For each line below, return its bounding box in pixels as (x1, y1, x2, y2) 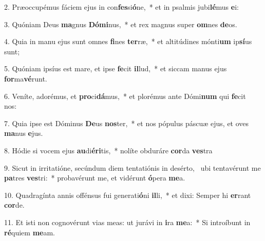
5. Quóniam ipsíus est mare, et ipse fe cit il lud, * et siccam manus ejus (4, 63, 227, 74)
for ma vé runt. (4, 73, 47, 84)
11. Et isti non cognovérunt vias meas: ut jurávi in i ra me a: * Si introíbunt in (4, 216, 251, 227)
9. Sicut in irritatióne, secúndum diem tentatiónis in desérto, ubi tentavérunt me (4, 162, 261, 173)
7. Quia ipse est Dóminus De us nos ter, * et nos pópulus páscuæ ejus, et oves (4, 117, 249, 128)
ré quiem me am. (4, 227, 55, 237)
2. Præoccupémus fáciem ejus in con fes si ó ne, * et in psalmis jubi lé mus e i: (4, 2, 239, 12)
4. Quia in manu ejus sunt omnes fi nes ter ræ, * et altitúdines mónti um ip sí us (4, 36, 252, 47)
